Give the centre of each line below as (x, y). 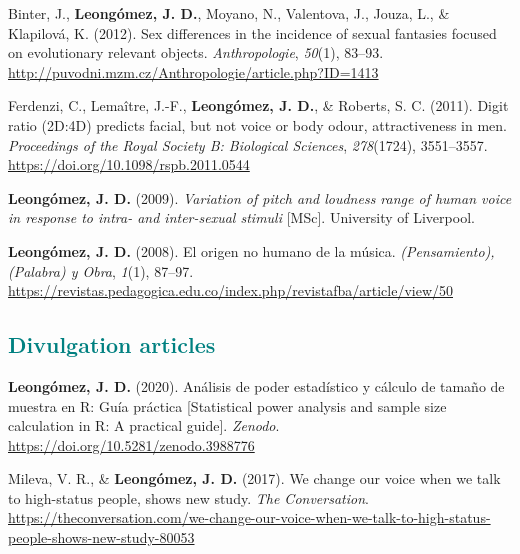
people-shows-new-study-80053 (101, 537)
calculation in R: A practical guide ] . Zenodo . (144, 425)
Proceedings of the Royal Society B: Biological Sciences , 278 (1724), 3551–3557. (248, 144)
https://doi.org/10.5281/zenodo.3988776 (131, 444)
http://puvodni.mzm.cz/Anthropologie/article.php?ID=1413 (193, 71)
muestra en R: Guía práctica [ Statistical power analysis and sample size (227, 405)
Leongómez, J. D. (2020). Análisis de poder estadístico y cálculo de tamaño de (256, 385)
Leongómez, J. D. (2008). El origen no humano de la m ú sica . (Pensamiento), (251, 250)
